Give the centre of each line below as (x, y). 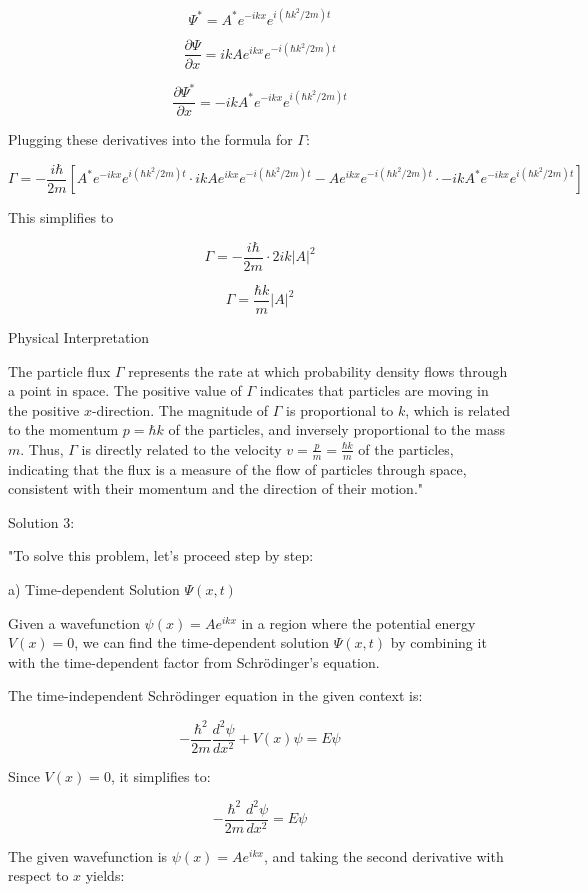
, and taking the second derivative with (383, 855)
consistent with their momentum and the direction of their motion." (216, 488)
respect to (38, 875)
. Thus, (42, 448)
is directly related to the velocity (181, 448)
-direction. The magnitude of (180, 409)
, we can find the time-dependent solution (202, 642)
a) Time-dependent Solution (94, 589)
